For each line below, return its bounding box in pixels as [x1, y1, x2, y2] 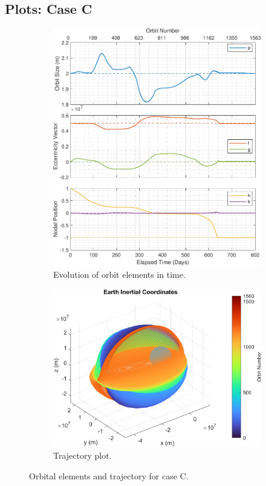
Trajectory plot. [53, 448, 112, 461]
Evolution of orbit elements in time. [53, 268, 186, 281]
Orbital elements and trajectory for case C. [29, 469, 189, 482]
